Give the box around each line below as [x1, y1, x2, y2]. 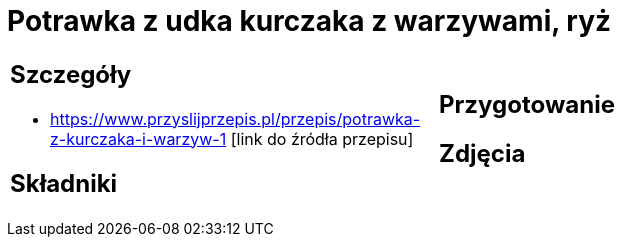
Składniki [10, 168, 118, 198]
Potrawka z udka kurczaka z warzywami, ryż [7, 4, 612, 38]
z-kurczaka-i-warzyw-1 [50, 128, 227, 149]
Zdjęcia [439, 138, 526, 168]
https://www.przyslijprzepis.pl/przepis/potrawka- [50, 108, 421, 129]
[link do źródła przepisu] [230, 128, 414, 149]
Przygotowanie [439, 89, 615, 119]
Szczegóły [10, 59, 132, 89]
